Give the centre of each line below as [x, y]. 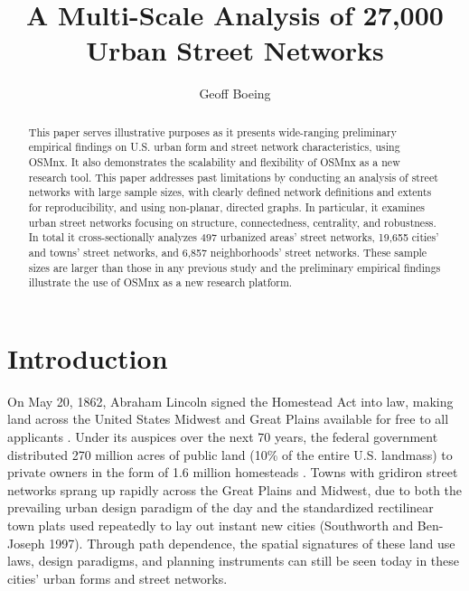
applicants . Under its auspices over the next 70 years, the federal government [223, 437]
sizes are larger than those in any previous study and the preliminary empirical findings [234, 267]
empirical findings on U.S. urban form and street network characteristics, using [214, 147]
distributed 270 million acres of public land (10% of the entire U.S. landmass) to [230, 454]
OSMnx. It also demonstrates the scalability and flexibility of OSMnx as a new [214, 162]
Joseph [26, 543]
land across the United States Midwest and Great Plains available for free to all [228, 419]
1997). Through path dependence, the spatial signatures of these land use [252, 543]
